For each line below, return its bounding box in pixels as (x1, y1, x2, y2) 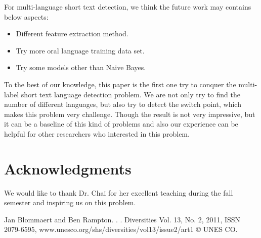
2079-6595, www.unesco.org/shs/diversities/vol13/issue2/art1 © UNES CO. (4, 224, 238, 234)
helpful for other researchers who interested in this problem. (4, 128, 190, 139)
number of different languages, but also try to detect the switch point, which (4, 99, 241, 109)
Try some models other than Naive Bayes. (16, 62, 146, 73)
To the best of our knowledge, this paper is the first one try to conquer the (4, 79, 236, 89)
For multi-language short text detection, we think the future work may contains (4, 2, 251, 12)
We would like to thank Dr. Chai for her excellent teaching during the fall (4, 187, 233, 198)
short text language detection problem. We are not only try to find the (21, 89, 240, 99)
